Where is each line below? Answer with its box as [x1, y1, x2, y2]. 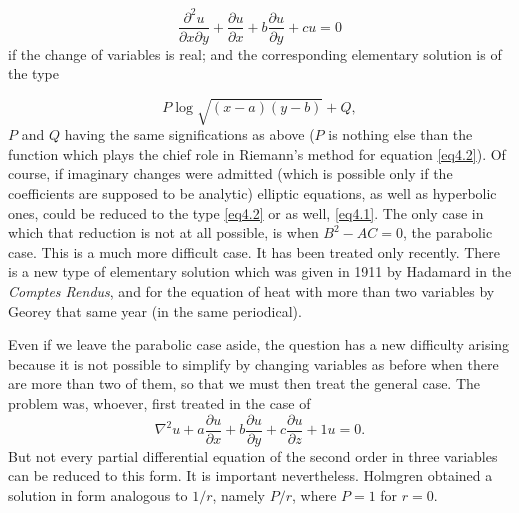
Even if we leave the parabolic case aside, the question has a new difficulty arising [8, 334, 510, 355]
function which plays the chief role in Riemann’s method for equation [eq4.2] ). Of [8, 143, 506, 164]
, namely [212, 484, 265, 505]
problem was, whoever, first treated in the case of [8, 393, 311, 414]
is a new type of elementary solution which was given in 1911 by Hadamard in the [8, 261, 512, 282]
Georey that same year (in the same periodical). [8, 300, 302, 321]
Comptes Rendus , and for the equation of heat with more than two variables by [8, 281, 495, 302]
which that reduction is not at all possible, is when [8, 222, 319, 243]
